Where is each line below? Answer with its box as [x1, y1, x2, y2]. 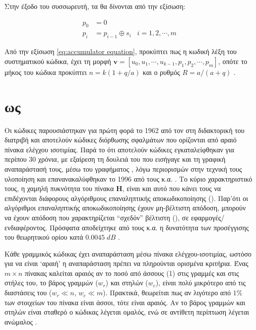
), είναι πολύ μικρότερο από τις [155, 277, 246, 288]
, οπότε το [218, 56, 248, 66]
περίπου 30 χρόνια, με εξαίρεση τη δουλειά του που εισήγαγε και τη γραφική [4, 154, 226, 164]
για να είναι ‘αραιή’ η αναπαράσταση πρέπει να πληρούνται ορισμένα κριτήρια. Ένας [4, 258, 249, 268]
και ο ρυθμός [142, 66, 180, 77]
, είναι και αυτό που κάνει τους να [122, 183, 221, 194]
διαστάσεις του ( [4, 287, 52, 298]
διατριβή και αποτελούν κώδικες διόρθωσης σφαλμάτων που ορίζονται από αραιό [4, 134, 237, 145]
